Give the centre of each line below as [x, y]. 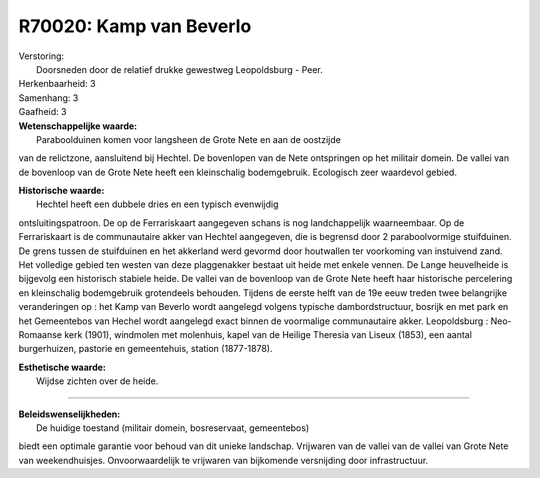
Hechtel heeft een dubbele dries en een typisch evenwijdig [157, 204]
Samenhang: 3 [48, 97]
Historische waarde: [61, 191]
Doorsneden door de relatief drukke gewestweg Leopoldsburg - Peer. [180, 69]
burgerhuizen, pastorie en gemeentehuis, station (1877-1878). [145, 349]
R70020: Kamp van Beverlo [135, 26]
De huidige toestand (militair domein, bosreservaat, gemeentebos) [173, 427]
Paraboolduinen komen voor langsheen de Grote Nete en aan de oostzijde [189, 139]
